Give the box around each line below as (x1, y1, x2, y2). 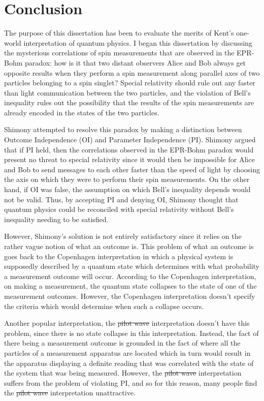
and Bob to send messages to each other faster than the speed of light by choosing (4, 164, 260, 174)
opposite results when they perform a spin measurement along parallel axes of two (4, 67, 260, 78)
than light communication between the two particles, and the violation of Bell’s (4, 87, 251, 98)
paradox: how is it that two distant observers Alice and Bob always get (25, 57, 246, 68)
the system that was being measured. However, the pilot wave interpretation (4, 367, 242, 378)
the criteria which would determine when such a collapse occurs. (4, 300, 204, 311)
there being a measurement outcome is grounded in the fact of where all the (4, 337, 241, 348)
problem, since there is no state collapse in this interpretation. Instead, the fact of (4, 327, 259, 338)
